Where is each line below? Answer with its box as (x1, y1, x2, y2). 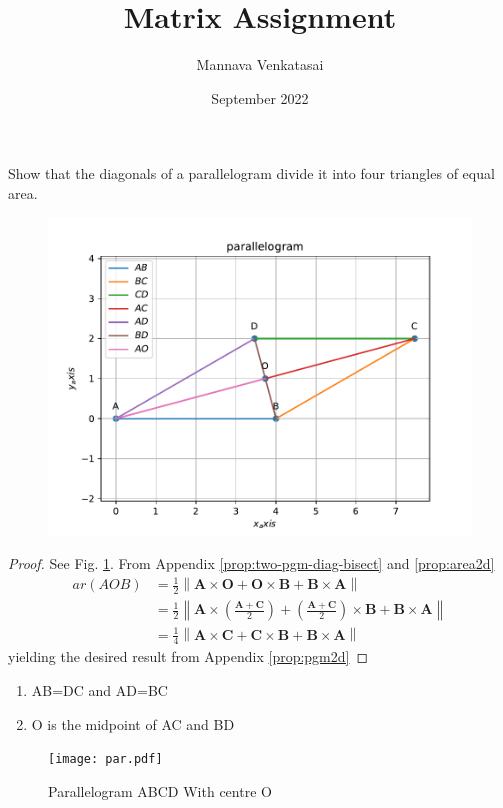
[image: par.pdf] (48, 752, 163, 767)
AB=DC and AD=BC (31, 680, 168, 701)
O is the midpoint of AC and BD (31, 713, 235, 734)
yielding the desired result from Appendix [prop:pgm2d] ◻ (8, 646, 369, 667)
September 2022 (211, 87, 309, 108)
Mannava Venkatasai (196, 54, 324, 75)
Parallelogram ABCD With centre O (48, 780, 272, 801)
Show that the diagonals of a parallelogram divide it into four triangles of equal (8, 163, 495, 184)
